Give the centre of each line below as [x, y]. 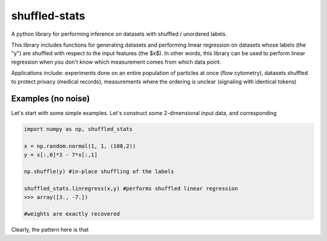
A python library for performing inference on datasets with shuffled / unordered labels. [119, 34]
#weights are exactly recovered [72, 214]
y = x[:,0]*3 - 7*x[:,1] [61, 155]
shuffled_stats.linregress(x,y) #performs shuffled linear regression [131, 189]
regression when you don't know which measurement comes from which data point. [116, 62]
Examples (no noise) [51, 99]
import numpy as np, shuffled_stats [78, 129]
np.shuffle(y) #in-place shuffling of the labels [99, 172]
